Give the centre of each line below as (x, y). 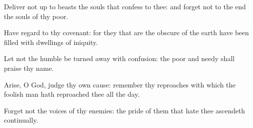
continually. (21, 120)
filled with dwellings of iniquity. (51, 42)
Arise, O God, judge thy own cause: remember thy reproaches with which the (120, 84)
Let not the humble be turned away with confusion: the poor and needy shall (119, 58)
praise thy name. (29, 68)
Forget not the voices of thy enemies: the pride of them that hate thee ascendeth (125, 110)
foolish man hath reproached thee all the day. (72, 94)
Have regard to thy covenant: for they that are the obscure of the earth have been (126, 32)
